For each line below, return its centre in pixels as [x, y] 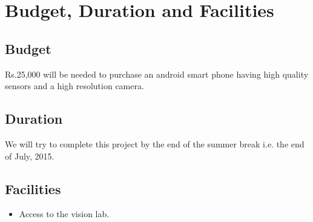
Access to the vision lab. [64, 214]
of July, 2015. [30, 156]
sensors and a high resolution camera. [74, 86]
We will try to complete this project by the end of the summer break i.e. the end [155, 143]
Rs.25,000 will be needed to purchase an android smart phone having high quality [157, 74]
